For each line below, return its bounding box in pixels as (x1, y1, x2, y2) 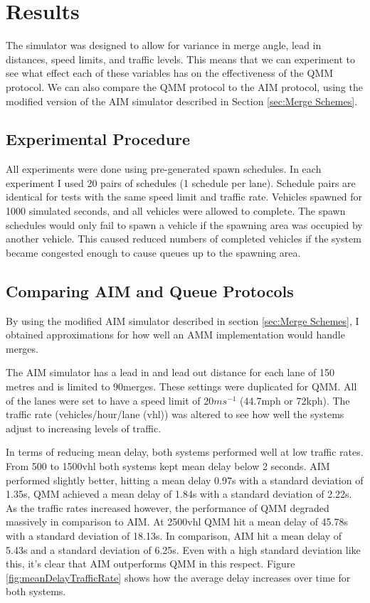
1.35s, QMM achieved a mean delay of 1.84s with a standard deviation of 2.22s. (6, 486, 352, 501)
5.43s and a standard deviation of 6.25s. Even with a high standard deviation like (6, 542, 361, 557)
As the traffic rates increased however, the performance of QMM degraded (6, 500, 329, 515)
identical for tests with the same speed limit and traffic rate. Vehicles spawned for (6, 189, 363, 204)
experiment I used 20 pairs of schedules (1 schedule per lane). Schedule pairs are (6, 175, 356, 190)
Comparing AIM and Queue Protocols (6, 279, 294, 301)
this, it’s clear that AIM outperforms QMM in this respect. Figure (6, 556, 295, 571)
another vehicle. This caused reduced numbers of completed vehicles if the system (6, 231, 361, 246)
